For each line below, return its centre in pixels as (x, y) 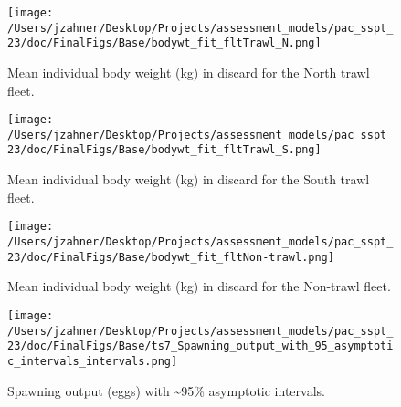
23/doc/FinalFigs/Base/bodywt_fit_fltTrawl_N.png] (164, 43)
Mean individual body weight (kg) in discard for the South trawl (189, 179)
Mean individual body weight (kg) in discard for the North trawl (189, 72)
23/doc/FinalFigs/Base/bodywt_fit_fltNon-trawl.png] (171, 257)
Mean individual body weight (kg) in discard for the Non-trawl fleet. (199, 286)
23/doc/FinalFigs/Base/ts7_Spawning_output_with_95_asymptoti (200, 346)
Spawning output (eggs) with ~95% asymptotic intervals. (166, 390)
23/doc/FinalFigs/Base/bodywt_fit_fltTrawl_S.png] (164, 150)
